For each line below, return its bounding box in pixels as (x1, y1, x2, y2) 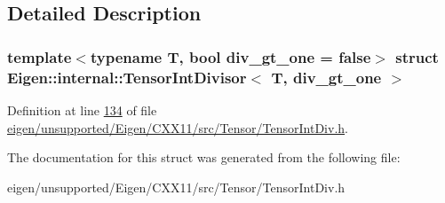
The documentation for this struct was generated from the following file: (7, 148, 401, 167)
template (7, 45, 72, 67)
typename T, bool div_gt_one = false (90, 45, 371, 67)
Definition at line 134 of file (7, 100, 157, 119)
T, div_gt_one (271, 66, 382, 88)
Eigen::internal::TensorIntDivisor (7, 66, 247, 88)
